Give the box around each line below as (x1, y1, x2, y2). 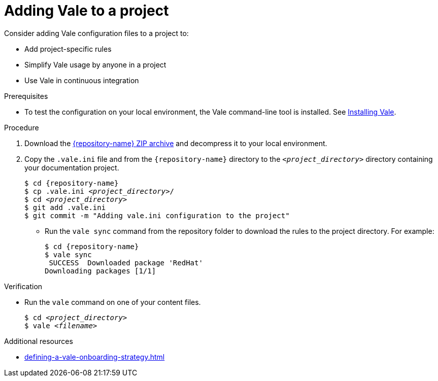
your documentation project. (24, 163, 119, 172)
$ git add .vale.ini (24, 203, 106, 212)
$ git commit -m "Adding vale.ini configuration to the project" (24, 211, 290, 220)
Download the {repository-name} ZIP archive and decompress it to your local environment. (24, 138, 327, 148)
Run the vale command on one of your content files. (24, 297, 201, 306)
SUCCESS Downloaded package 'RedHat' (49, 258, 203, 267)
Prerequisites (4, 91, 48, 100)
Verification (4, 282, 43, 291)
